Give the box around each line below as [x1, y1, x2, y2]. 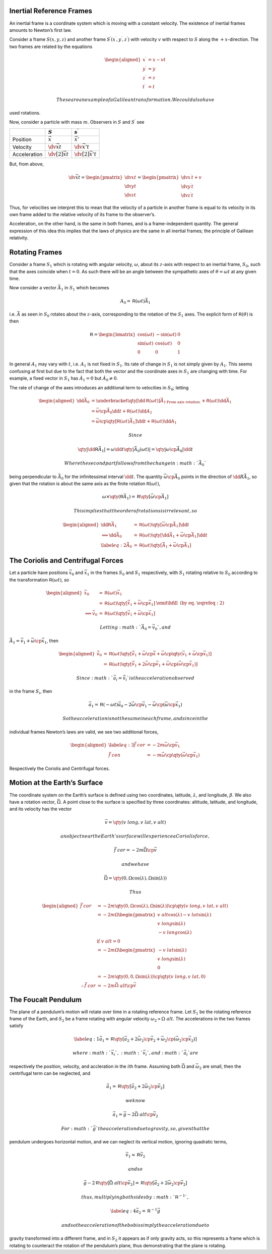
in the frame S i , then [9, 688, 52, 696]
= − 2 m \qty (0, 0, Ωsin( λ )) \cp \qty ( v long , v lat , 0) [97, 973, 206, 979]
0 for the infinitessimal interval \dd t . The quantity [61, 474, 163, 481]
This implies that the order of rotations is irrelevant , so [74, 508, 197, 513]
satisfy [9, 1023, 24, 1029]
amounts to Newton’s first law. [9, 27, 72, 33]
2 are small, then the [199, 1063, 241, 1070]
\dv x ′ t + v [180, 173, 202, 180]
